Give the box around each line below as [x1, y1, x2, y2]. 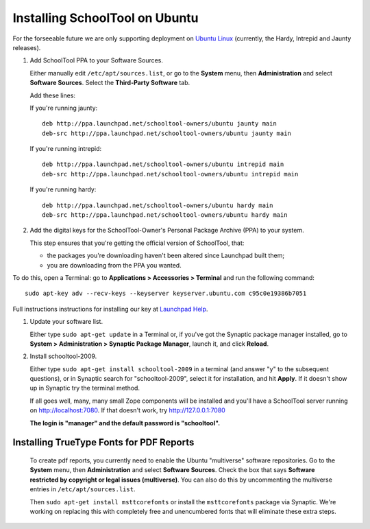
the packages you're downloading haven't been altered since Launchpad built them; [47, 251, 284, 260]
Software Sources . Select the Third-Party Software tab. [29, 79, 190, 87]
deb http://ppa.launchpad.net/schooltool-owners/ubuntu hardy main [42, 201, 273, 209]
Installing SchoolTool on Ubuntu [12, 10, 199, 25]
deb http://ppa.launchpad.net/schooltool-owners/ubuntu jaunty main [42, 120, 277, 128]
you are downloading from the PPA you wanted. [47, 261, 182, 269]
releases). [12, 43, 41, 51]
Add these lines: [29, 91, 75, 99]
